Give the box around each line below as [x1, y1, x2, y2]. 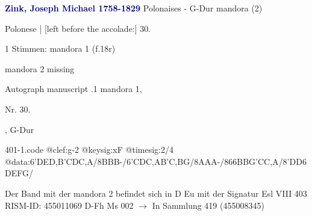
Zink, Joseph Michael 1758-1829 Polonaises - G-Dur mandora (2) [5, 2, 263, 14]
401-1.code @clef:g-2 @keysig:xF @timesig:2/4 [5, 143, 173, 156]
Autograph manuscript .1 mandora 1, [5, 82, 142, 95]
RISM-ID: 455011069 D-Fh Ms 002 [5, 199, 134, 211]
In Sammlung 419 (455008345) [152, 199, 264, 211]
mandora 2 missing [5, 62, 75, 75]
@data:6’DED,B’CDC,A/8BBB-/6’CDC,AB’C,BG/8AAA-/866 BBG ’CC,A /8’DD [5, 155, 302, 167]
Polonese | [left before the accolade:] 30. [5, 22, 151, 34]
